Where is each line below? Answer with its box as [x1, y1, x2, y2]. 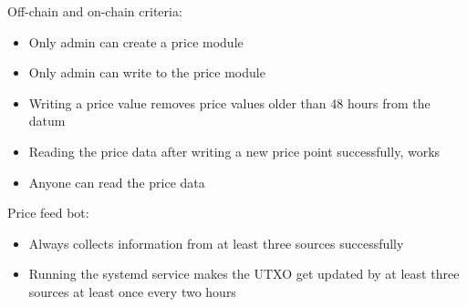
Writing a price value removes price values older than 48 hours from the [28, 93, 431, 112]
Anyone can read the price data [28, 172, 205, 191]
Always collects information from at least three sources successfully [28, 233, 404, 252]
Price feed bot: [7, 203, 89, 222]
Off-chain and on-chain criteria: [7, 2, 182, 20]
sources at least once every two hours [28, 281, 236, 301]
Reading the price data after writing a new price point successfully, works [28, 141, 441, 160]
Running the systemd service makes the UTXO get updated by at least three [28, 264, 460, 283]
